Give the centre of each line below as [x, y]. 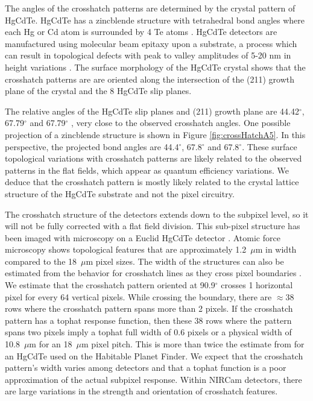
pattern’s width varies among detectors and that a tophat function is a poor [146, 368]
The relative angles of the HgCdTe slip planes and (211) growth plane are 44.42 [152, 111]
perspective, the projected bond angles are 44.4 [92, 146]
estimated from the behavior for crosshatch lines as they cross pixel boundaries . [153, 273]
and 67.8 [223, 146]
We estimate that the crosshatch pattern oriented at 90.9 [110, 285]
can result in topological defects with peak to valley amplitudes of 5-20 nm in [148, 55]
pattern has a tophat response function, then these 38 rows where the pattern [148, 320]
